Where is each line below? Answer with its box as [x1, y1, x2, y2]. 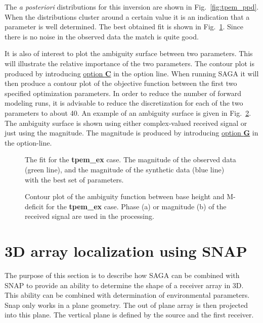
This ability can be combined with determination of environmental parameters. [5, 290, 250, 300]
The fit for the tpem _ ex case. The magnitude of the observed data [25, 154, 236, 165]
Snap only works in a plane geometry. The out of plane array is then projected [5, 299, 248, 310]
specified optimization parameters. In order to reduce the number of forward [5, 87, 241, 98]
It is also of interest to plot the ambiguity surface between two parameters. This [5, 48, 253, 59]
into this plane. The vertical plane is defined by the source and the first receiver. [5, 309, 254, 320]
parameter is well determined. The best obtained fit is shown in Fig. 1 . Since [5, 21, 243, 32]
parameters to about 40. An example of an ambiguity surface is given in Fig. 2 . [5, 107, 251, 118]
